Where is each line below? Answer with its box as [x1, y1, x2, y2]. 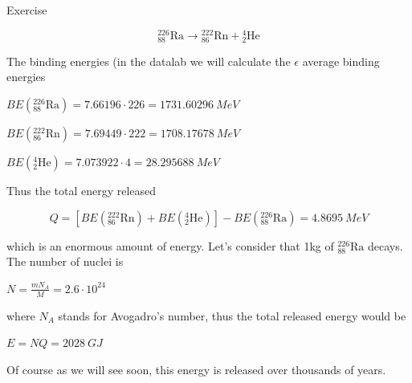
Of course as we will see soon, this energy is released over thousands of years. [6, 361, 386, 377]
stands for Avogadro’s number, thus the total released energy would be [58, 307, 406, 324]
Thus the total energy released [6, 182, 157, 199]
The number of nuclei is [6, 253, 124, 270]
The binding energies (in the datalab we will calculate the [6, 52, 291, 69]
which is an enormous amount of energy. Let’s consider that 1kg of [6, 237, 334, 254]
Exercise [6, 2, 47, 18]
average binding [302, 52, 380, 69]
